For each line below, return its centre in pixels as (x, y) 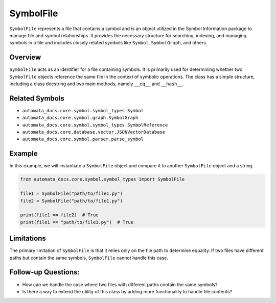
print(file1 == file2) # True (60, 215)
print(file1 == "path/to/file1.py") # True (77, 222)
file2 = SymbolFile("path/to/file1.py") (71, 201)
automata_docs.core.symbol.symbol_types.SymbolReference (95, 125)
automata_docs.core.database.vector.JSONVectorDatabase (94, 132)
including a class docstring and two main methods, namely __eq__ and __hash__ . (97, 84)
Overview (25, 57)
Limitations (28, 238)
